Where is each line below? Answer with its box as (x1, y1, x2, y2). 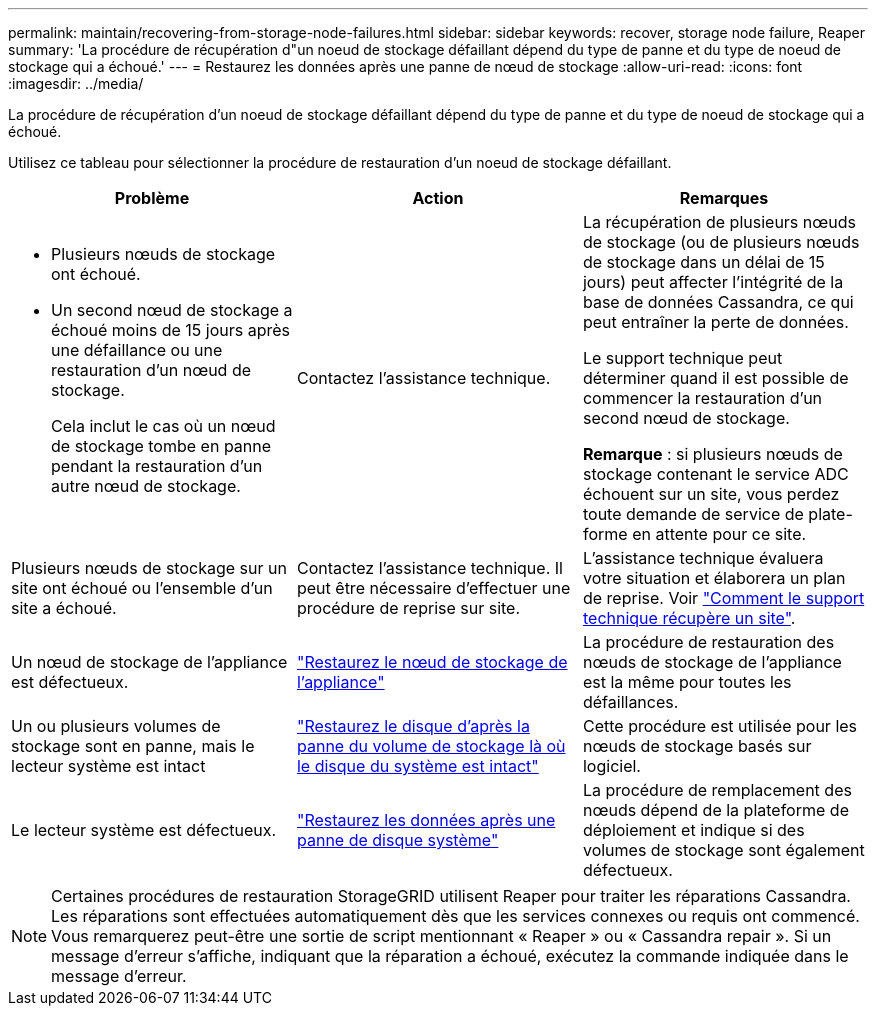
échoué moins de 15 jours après (51, 320, 291, 340)
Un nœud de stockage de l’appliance (11, 652, 288, 672)
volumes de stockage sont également (582, 840, 865, 860)
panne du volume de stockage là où (296, 736, 566, 756)
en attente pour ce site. (632, 524, 807, 544)
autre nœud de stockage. (51, 476, 241, 496)
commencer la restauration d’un (582, 388, 823, 408)
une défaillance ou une (51, 340, 223, 360)
